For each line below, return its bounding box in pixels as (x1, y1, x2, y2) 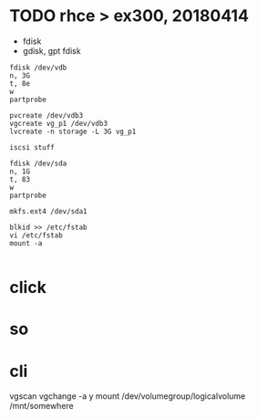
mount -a (9, 238, 43, 247)
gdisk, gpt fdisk (22, 45, 81, 56)
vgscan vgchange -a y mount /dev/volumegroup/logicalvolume (9, 391, 246, 402)
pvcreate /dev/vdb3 (9, 110, 84, 120)
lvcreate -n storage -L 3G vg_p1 (9, 127, 137, 136)
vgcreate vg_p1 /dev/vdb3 (9, 119, 108, 128)
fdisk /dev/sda (9, 159, 67, 168)
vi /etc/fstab (9, 230, 64, 240)
